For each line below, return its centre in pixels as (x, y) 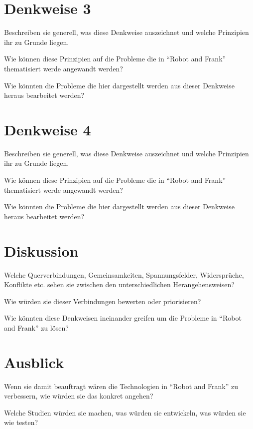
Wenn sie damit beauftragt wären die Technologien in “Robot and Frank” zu (121, 386)
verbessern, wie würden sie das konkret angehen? (79, 396)
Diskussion (41, 250)
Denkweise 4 (48, 129)
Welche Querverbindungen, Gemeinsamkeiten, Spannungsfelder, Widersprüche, (124, 274)
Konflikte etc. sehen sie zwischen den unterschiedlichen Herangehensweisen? (119, 284)
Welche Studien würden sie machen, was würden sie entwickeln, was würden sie (125, 412)
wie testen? (21, 422)
